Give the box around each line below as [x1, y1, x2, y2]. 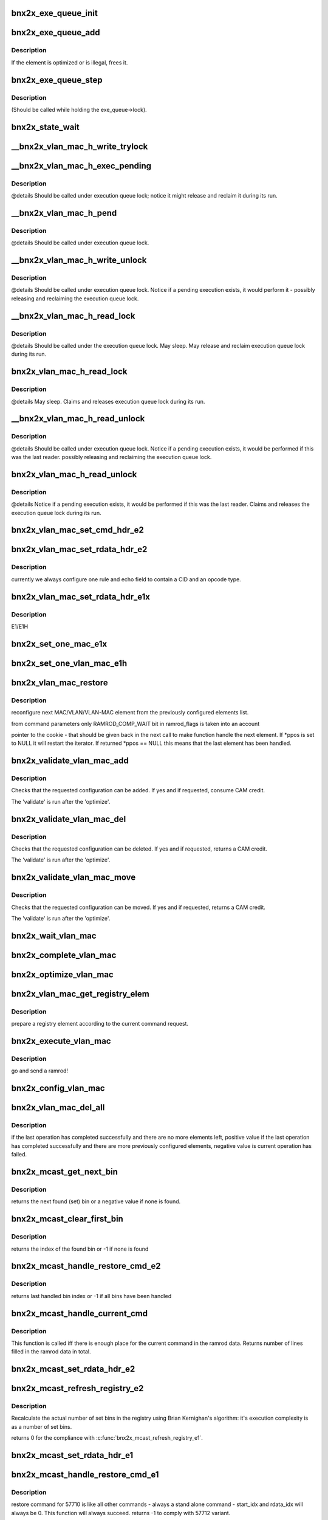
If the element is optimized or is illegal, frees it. [11, 58, 128, 66]
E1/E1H [11, 623, 29, 630]
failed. [11, 1151, 27, 1158]
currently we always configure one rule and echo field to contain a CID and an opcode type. [11, 575, 241, 583]
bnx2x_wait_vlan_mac [11, 930, 97, 941]
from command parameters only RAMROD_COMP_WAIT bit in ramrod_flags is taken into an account [11, 720, 260, 727]
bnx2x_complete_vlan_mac [11, 950, 117, 960]
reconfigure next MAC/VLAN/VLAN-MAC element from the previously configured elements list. [11, 709, 249, 716]
